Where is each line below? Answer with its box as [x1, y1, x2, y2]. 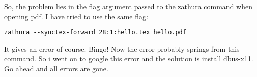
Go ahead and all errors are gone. [4, 63, 108, 74]
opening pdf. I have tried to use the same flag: [4, 11, 148, 21]
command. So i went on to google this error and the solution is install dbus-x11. [4, 53, 253, 64]
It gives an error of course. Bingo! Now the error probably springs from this [4, 43, 240, 54]
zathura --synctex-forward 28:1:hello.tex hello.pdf [4, 29, 186, 36]
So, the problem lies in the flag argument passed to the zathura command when [4, 1, 252, 11]
